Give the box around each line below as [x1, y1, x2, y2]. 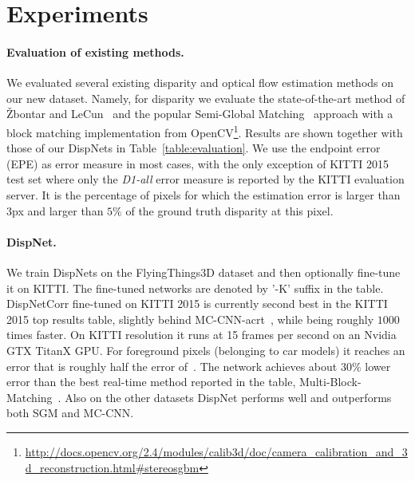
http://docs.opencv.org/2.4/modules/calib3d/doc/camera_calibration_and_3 [25, 443, 408, 459]
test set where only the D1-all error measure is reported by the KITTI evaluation [6, 171, 405, 187]
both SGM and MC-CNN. [6, 404, 134, 421]
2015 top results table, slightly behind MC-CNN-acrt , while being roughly [6, 310, 374, 327]
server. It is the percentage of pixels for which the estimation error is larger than [6, 186, 401, 203]
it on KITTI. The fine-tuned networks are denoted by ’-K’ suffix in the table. [6, 279, 384, 296]
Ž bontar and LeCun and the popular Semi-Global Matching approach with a [6, 105, 393, 122]
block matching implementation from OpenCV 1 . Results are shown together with [6, 121, 403, 140]
